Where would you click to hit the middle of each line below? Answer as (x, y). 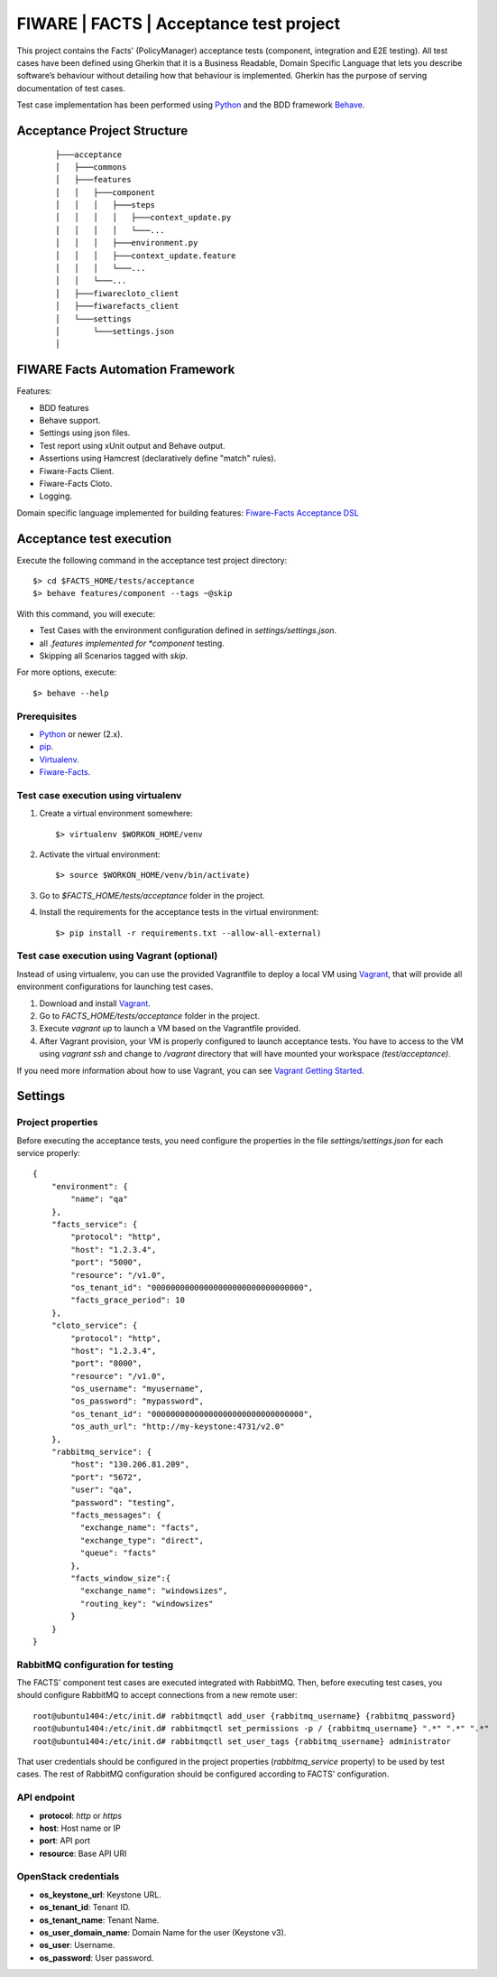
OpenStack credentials (68, 1877)
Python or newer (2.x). (81, 734)
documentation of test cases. (71, 88)
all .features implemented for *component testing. (132, 643)
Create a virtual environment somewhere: (116, 814)
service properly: (48, 1153)
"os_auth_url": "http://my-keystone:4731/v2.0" (178, 1427)
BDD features (64, 407)
